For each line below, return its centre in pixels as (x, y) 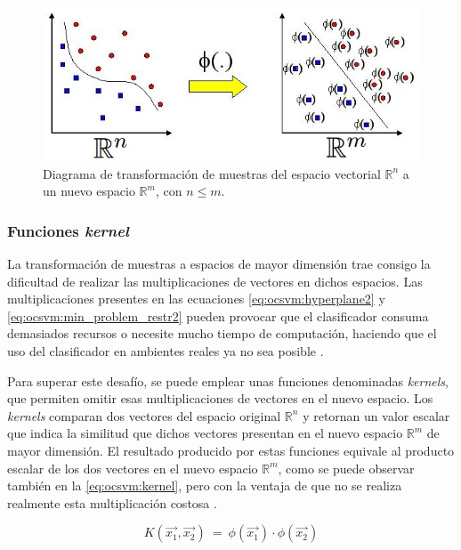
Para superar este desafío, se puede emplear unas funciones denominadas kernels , (228, 380)
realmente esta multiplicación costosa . (112, 502)
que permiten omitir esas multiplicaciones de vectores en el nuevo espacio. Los (220, 398)
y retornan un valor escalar (376, 415)
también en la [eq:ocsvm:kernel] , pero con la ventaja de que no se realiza (205, 485)
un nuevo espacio (89, 191)
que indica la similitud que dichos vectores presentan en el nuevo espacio (205, 433)
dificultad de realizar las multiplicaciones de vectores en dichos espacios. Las (215, 281)
